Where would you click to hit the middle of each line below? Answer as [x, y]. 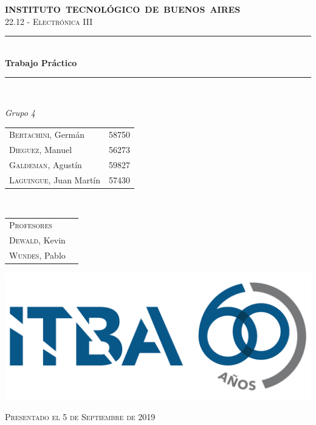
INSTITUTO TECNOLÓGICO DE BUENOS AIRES [123, 9]
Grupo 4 [20, 112]
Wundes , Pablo [37, 255]
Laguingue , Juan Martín [55, 179]
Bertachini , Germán [47, 134]
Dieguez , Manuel [41, 150]
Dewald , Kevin [37, 240]
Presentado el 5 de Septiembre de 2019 [80, 417]
